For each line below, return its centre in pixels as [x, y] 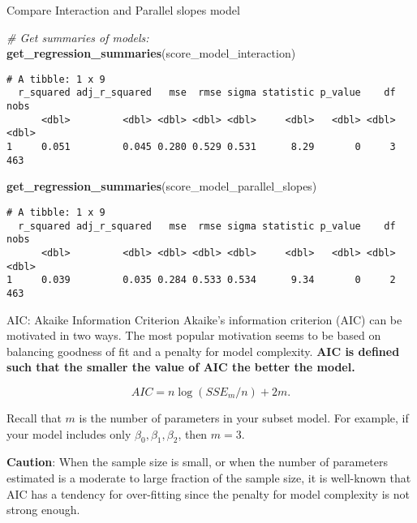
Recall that [34, 417]
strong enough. [43, 510]
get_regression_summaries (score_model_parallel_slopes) [162, 186]
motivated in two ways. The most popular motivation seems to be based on [194, 335]
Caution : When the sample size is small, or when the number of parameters [198, 462]
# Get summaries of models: [78, 37]
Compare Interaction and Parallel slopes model [123, 10]
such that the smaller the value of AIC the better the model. [181, 367]
